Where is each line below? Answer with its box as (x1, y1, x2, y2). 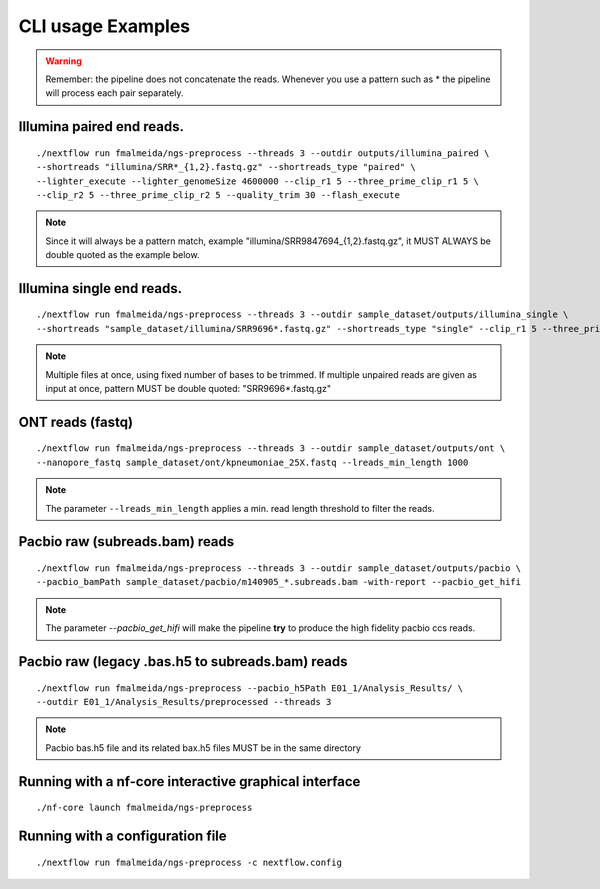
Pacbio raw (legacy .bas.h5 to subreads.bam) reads (18, 653, 349, 670)
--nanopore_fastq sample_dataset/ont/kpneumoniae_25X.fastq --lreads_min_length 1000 (36, 456, 469, 468)
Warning (45, 55, 82, 67)
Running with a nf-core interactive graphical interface (18, 773, 361, 790)
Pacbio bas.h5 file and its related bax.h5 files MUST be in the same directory (45, 741, 362, 754)
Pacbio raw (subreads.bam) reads (18, 533, 235, 550)
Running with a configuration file (18, 828, 227, 844)
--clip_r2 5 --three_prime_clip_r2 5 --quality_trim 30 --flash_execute (36, 189, 400, 200)
